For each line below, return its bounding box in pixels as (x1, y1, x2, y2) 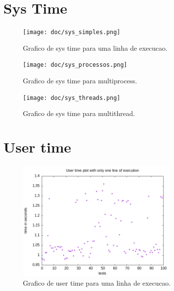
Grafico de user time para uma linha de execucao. (23, 278, 171, 288)
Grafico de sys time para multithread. (23, 108, 135, 118)
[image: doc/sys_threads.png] (23, 94, 121, 101)
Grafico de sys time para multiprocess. (23, 76, 138, 86)
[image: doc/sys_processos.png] (23, 61, 127, 69)
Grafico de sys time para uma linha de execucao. (23, 42, 168, 53)
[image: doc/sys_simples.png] (23, 29, 121, 36)
